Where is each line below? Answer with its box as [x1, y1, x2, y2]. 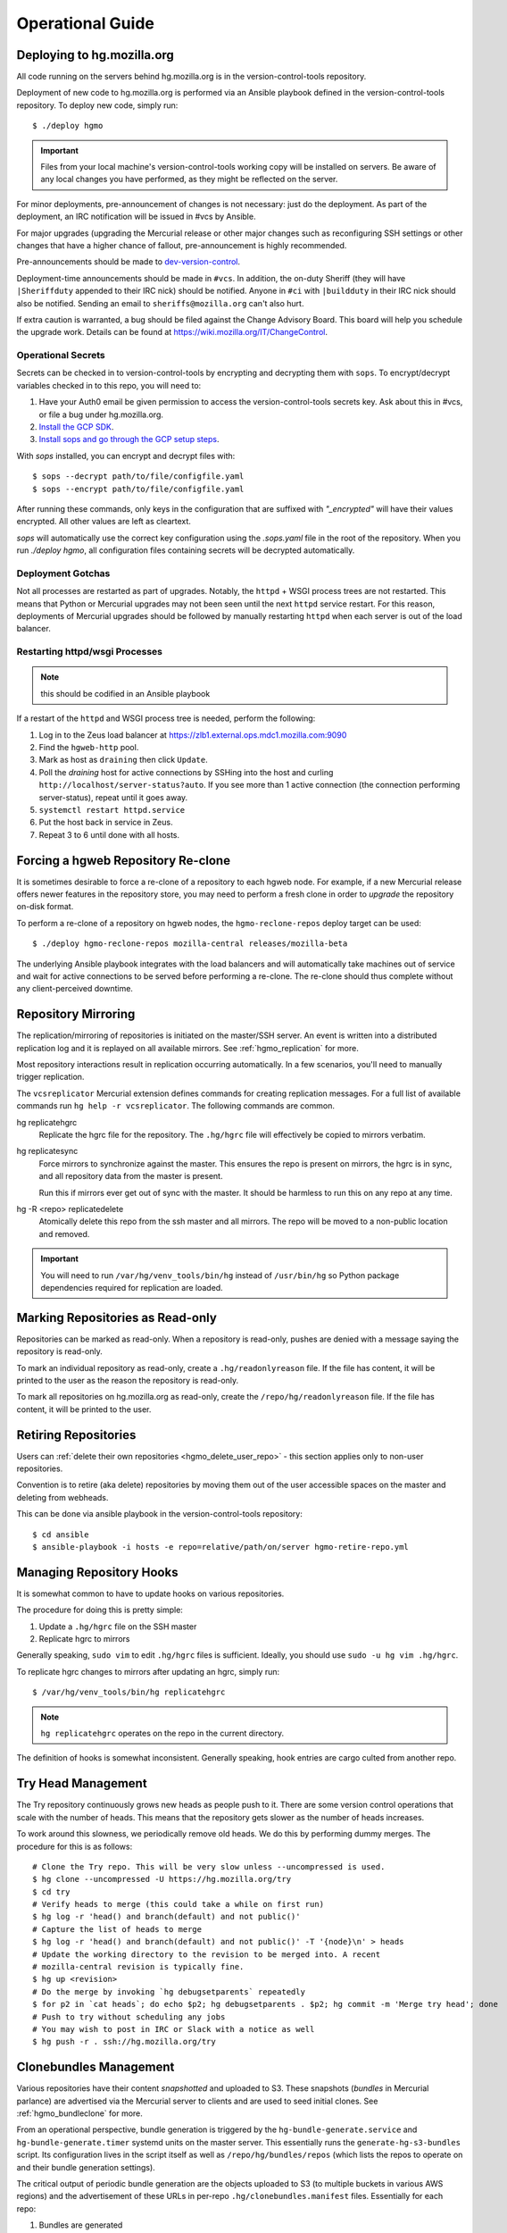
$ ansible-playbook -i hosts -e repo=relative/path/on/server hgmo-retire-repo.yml [32, 1542, 410, 1551]
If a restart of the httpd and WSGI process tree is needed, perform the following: [16, 713, 316, 723]
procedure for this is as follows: [16, 1841, 133, 1852]
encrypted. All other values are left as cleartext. [16, 516, 192, 527]
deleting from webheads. [16, 1492, 109, 1502]
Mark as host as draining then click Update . [38, 755, 209, 765]
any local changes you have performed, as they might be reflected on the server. [40, 174, 338, 185]
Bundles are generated [38, 2220, 123, 2230]
